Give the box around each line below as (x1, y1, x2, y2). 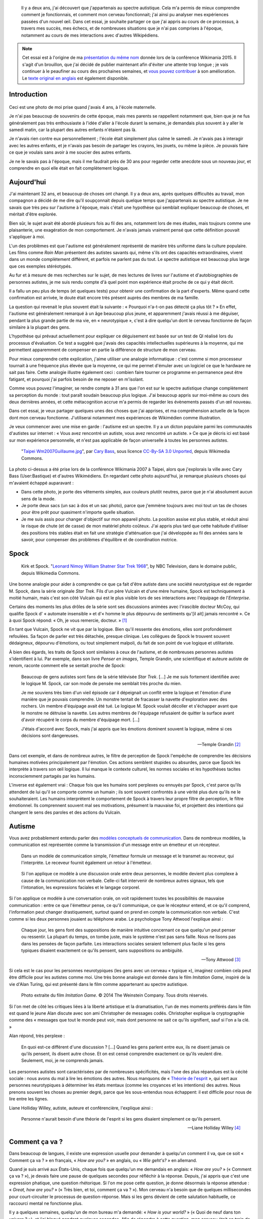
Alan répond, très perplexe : (9, 1033, 65, 1039)
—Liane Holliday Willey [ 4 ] (188, 1125, 241, 1131)
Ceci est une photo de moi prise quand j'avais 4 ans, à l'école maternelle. (9, 104, 156, 110)
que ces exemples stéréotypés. (9, 263, 72, 269)
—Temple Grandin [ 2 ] (197, 742, 241, 747)
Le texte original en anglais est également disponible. (22, 75, 129, 81)
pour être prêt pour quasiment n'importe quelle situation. (21, 510, 135, 515)
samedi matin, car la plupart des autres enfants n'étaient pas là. (9, 127, 137, 133)
